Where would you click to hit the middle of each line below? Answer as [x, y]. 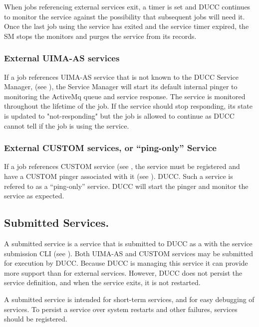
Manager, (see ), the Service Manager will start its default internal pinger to [121, 86]
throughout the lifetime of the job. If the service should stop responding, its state [128, 106]
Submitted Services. [57, 223]
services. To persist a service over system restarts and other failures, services [121, 309]
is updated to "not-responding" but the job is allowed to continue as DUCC [119, 115]
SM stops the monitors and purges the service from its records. [100, 36]
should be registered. [36, 319]
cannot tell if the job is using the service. [67, 125]
